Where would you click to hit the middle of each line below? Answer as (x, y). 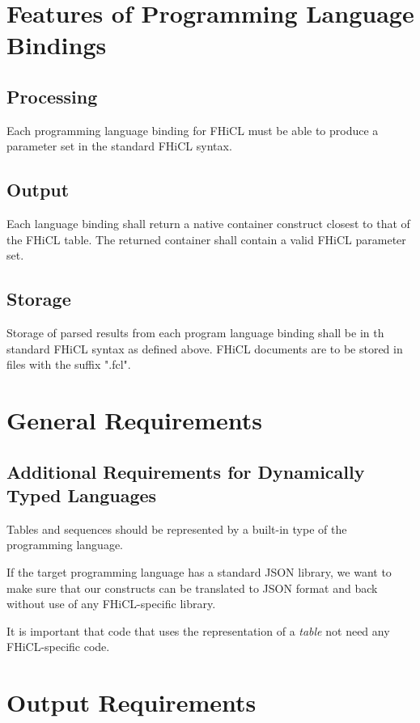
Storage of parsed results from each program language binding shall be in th (195, 333)
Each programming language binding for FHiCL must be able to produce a (193, 130)
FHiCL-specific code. (58, 647)
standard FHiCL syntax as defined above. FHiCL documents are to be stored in (205, 348)
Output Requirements (132, 702)
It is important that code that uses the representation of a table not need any (198, 630)
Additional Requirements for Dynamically (186, 471)
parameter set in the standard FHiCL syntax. (119, 146)
